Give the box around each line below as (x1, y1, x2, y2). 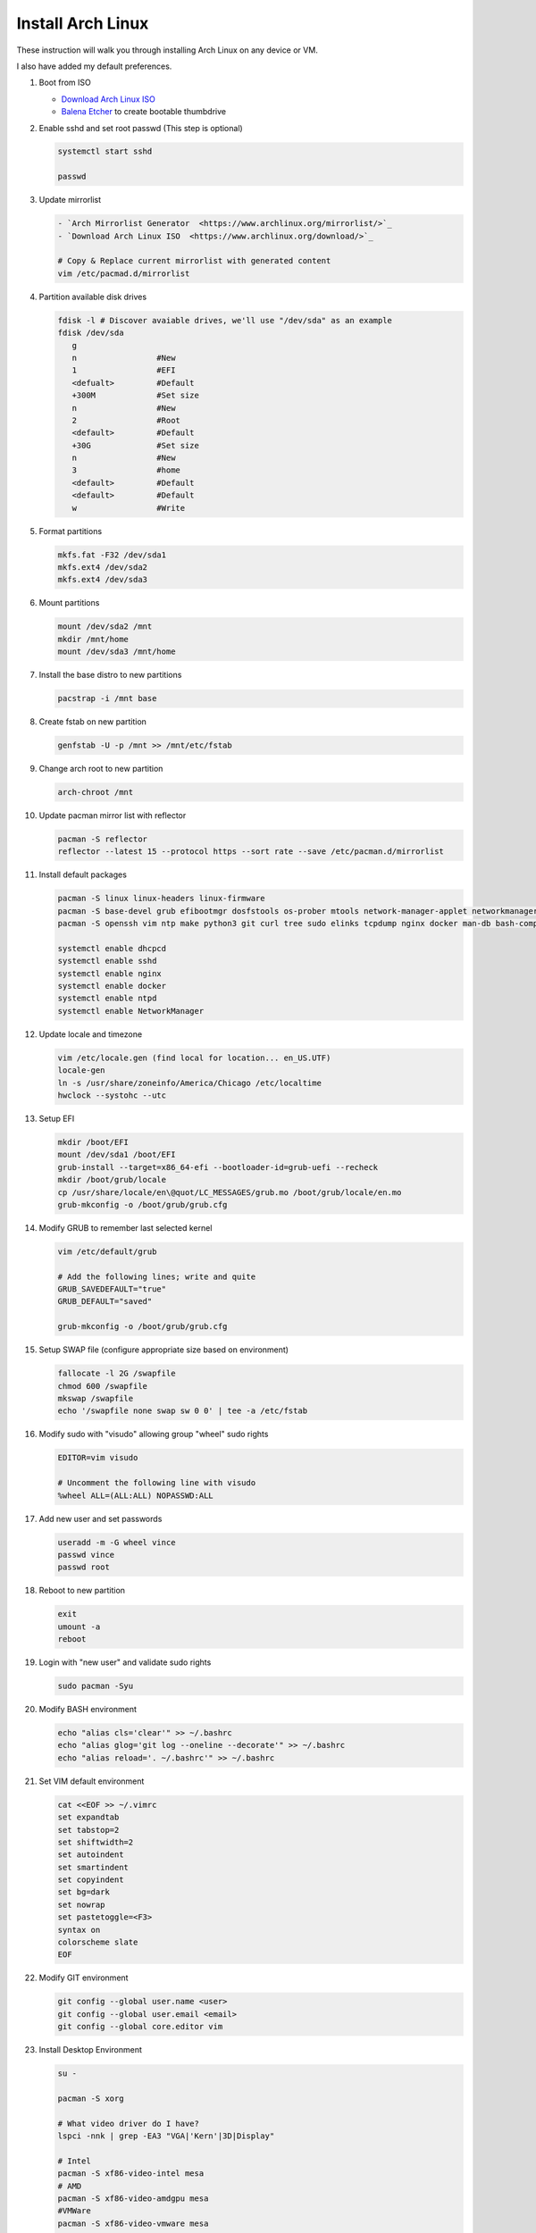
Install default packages (38, 869, 127, 880)
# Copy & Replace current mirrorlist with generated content (57, 255, 331, 266)
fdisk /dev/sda (57, 328, 124, 339)
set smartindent (57, 1862, 130, 1872)
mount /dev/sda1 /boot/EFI (57, 1150, 176, 1160)
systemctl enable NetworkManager (57, 1006, 205, 1016)
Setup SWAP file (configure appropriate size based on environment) (38, 1344, 289, 1355)
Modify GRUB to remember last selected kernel (38, 1222, 213, 1233)
